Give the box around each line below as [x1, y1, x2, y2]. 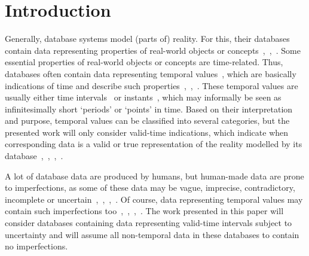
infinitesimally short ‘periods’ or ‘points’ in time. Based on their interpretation [5, 102, 293, 115]
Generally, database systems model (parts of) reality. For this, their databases [5, 32, 290, 45]
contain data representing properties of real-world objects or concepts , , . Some [5, 44, 301, 56]
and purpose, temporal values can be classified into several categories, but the [5, 114, 290, 127]
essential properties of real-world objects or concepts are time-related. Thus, [5, 56, 283, 68]
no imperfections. [5, 240, 68, 252]
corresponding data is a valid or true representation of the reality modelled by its [5, 138, 302, 150]
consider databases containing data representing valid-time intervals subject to [5, 217, 292, 229]
